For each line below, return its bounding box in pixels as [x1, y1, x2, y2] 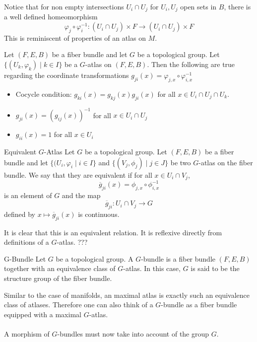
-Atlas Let [44, 146, 75, 156]
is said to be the [191, 263, 240, 274]
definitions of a [4, 237, 49, 247]
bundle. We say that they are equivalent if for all [4, 169, 152, 180]
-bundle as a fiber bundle [161, 299, 237, 310]
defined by [4, 208, 36, 219]
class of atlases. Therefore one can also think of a [4, 299, 153, 310]
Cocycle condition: [15, 88, 72, 99]
